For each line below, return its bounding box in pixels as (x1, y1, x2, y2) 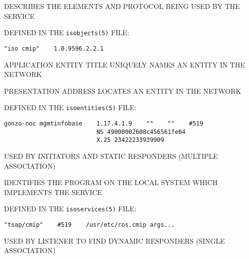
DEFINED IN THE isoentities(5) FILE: (4, 102, 137, 113)
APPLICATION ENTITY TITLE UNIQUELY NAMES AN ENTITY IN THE (4, 59, 245, 69)
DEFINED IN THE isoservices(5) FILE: (4, 203, 137, 214)
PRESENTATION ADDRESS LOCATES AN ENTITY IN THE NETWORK (4, 85, 242, 96)
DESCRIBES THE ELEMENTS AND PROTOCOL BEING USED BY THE (4, 1, 240, 11)
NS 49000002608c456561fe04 (96, 128, 186, 135)
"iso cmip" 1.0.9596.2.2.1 (4, 45, 104, 52)
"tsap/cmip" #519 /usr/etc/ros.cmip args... (4, 221, 175, 228)
